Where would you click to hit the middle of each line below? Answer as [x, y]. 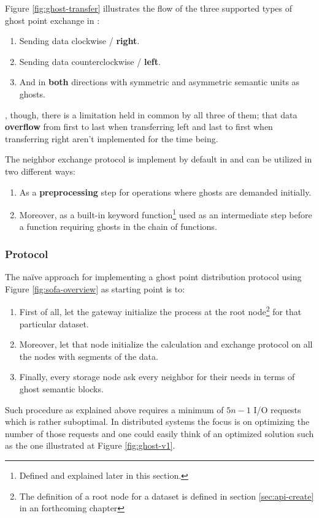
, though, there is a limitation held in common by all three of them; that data [151, 114]
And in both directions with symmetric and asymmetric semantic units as [159, 82]
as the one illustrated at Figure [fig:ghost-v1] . [90, 445]
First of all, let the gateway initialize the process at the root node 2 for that [160, 311]
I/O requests [277, 409]
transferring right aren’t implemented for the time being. [112, 138]
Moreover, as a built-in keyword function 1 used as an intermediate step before [166, 214]
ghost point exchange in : [52, 20]
